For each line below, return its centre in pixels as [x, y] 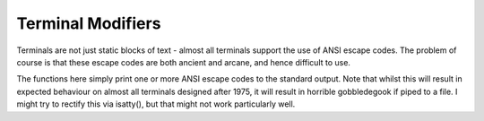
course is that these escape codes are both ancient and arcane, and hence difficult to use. [184, 62]
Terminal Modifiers [89, 23]
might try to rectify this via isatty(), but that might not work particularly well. [156, 104]
